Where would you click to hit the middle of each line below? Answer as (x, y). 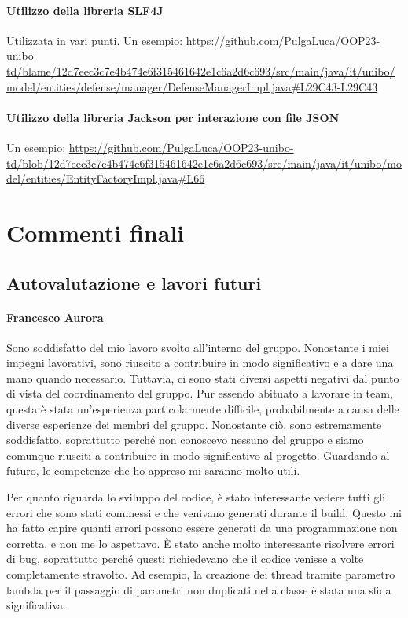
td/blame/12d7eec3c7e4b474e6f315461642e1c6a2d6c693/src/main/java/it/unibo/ (201, 70)
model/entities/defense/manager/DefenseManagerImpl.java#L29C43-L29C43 (192, 86)
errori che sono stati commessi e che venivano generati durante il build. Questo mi (204, 512)
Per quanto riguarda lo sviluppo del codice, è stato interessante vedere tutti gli (196, 497)
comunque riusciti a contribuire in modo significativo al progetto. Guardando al (198, 455)
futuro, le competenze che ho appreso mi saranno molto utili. (153, 470)
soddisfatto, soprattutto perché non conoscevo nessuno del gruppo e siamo (185, 440)
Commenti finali (96, 232)
